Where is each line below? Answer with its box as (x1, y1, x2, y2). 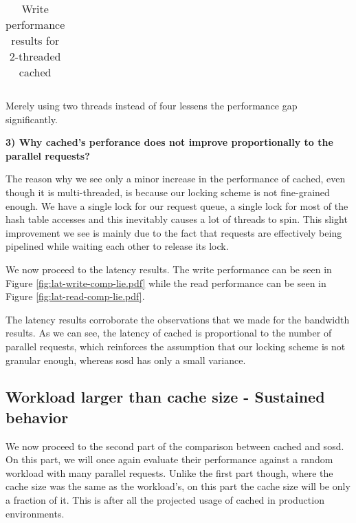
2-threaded (9, 48, 61, 64)
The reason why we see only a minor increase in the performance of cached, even (5, 171, 346, 186)
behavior (5, 406, 69, 427)
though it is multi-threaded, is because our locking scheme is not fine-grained (5, 184, 330, 199)
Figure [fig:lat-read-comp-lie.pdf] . (5, 289, 145, 303)
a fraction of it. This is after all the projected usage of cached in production (5, 493, 324, 507)
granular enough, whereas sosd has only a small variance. (5, 352, 246, 367)
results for (11, 32, 60, 48)
